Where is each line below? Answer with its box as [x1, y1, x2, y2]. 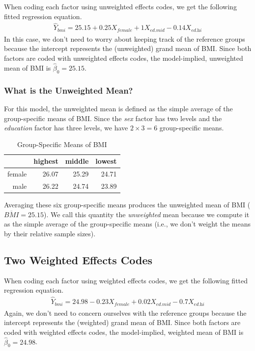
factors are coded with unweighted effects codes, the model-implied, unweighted [4, 53, 243, 63]
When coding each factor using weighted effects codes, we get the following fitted [4, 275, 248, 285]
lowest [95, 156, 117, 166]
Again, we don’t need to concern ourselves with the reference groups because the [4, 307, 247, 318]
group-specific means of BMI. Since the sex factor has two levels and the [4, 113, 222, 123]
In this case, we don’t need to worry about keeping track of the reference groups [4, 33, 245, 44]
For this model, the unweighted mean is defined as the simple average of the [4, 103, 233, 113]
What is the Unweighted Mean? [4, 84, 133, 96]
